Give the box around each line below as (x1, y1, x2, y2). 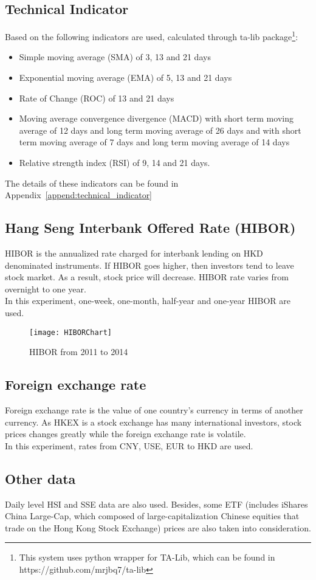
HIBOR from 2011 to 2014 (29, 345, 128, 358)
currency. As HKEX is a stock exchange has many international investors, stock (5, 415, 302, 428)
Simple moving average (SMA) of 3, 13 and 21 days (19, 50, 211, 63)
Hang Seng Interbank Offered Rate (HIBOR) (5, 218, 296, 237)
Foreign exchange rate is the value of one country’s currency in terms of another (5, 404, 303, 416)
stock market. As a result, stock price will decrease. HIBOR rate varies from (5, 271, 289, 283)
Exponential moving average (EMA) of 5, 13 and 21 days (19, 71, 232, 84)
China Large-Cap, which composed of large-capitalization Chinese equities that (5, 509, 300, 522)
